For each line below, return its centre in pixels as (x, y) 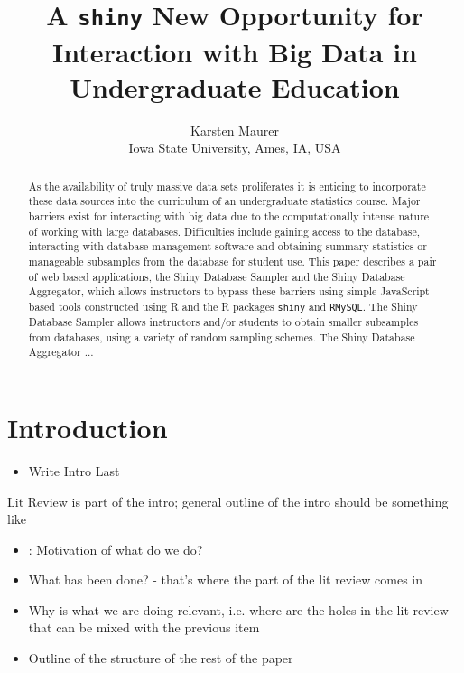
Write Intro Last (74, 470)
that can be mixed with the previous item (144, 627)
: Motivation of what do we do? (116, 549)
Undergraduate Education (235, 86)
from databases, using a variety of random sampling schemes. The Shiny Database (222, 336)
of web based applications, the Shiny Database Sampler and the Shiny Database (217, 276)
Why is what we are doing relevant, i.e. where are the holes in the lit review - (243, 609)
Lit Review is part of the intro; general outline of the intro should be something (228, 501)
